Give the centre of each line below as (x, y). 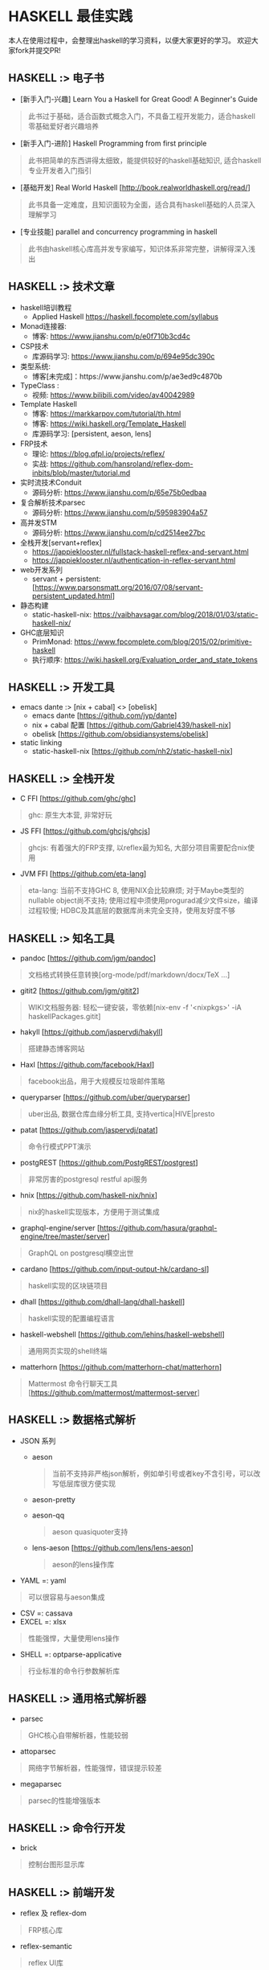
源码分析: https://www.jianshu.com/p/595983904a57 (120, 512)
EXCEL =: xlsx (43, 1621)
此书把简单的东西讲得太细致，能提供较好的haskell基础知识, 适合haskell (145, 160)
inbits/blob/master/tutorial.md (81, 473)
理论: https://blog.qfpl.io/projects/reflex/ (98, 453)
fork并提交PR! (38, 50)
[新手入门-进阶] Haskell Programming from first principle (113, 143)
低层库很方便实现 (88, 1483)
